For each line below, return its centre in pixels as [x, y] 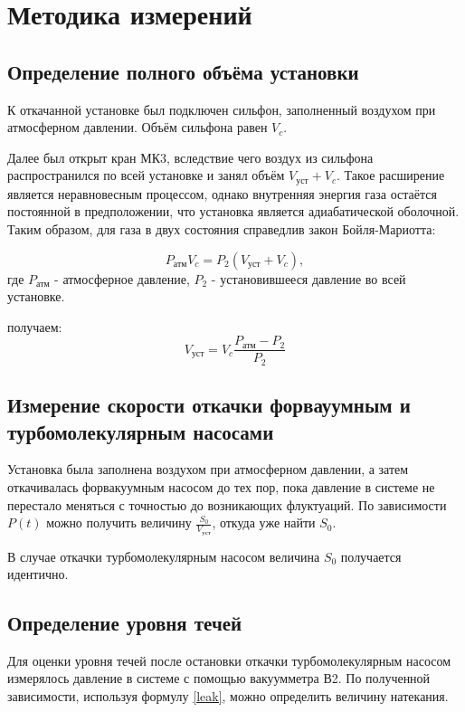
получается [371, 556]
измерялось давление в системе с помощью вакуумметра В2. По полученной [219, 678]
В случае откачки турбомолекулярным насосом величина [164, 556]
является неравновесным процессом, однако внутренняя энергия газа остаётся [222, 193]
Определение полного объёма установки [183, 71]
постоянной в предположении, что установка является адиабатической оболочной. [233, 211]
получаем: [35, 326]
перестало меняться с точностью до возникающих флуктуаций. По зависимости [227, 504]
